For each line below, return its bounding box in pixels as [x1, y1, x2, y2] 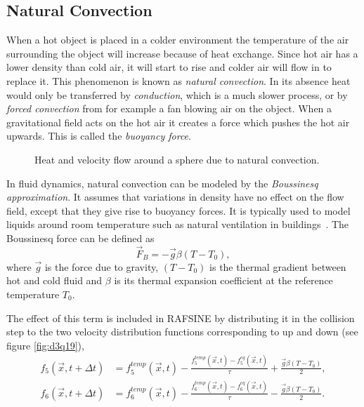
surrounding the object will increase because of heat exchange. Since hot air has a [6, 46, 358, 60]
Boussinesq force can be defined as [6, 230, 155, 245]
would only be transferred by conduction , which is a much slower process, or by [6, 87, 348, 102]
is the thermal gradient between [209, 259, 346, 274]
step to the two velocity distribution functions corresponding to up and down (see [6, 324, 358, 339]
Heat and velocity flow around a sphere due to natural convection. [34, 152, 320, 166]
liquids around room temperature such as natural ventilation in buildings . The [6, 217, 349, 232]
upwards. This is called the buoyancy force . [6, 128, 191, 143]
